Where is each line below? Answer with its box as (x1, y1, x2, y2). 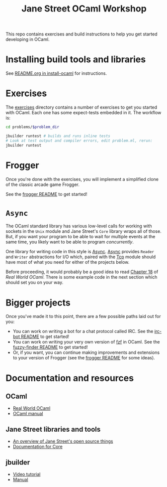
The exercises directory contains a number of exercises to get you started (5, 104, 158, 110)
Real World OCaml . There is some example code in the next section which (5, 274, 158, 280)
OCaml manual (12, 411, 44, 417)
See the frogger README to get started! (5, 191, 87, 197)
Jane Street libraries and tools (5, 425, 101, 434)
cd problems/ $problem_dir (5, 125, 59, 130)
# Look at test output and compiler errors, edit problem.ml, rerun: (5, 138, 153, 143)
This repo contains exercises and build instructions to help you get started (5, 31, 158, 37)
